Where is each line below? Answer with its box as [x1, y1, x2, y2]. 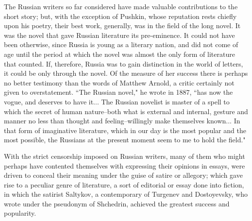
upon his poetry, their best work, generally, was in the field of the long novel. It [4, 20, 241, 31]
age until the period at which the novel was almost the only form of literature [4, 49, 235, 59]
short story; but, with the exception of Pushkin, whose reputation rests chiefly [4, 11, 237, 21]
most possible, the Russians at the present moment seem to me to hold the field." [4, 135, 246, 145]
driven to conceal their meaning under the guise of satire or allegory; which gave [4, 170, 243, 180]
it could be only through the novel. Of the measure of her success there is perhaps [4, 68, 248, 78]
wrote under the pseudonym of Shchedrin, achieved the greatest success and [4, 198, 230, 208]
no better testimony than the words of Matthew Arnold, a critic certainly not [4, 77, 235, 87]
